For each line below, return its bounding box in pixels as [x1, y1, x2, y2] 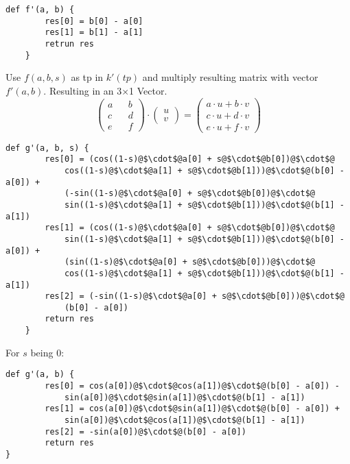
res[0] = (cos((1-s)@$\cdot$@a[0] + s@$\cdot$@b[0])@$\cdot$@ [45, 154, 335, 164]
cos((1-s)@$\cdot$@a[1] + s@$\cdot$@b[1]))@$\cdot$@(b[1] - [64, 268, 345, 278]
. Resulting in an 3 [43, 83, 122, 97]
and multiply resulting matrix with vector [142, 70, 318, 84]
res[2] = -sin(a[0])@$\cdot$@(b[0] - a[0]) [45, 426, 246, 437]
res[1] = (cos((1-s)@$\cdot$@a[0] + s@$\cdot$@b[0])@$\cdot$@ [45, 223, 335, 233]
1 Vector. [129, 83, 167, 97]
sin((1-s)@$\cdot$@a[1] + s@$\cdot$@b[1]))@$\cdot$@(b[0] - [64, 234, 345, 244]
